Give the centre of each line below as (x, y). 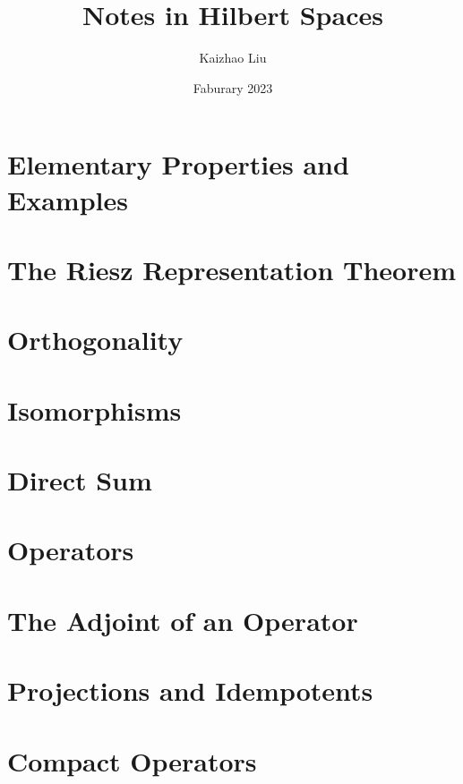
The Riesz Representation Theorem (232, 269)
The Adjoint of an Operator (183, 620)
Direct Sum (80, 480)
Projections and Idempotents (190, 690)
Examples (68, 199)
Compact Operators (132, 760)
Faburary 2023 (233, 87)
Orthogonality (95, 340)
